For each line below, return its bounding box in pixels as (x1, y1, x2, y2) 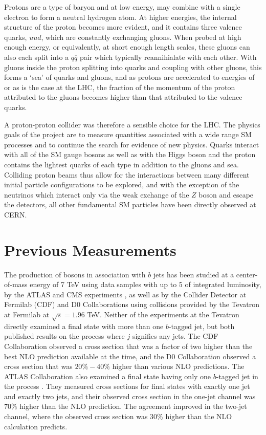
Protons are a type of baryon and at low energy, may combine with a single (4, 2, 240, 12)
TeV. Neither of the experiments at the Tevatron (87, 309, 239, 319)
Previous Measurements (4, 239, 176, 260)
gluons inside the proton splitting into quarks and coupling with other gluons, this (4, 61, 262, 72)
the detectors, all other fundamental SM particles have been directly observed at (4, 199, 256, 210)
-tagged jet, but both (168, 320, 235, 331)
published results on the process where (4, 331, 125, 341)
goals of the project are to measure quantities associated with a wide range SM (4, 129, 252, 140)
